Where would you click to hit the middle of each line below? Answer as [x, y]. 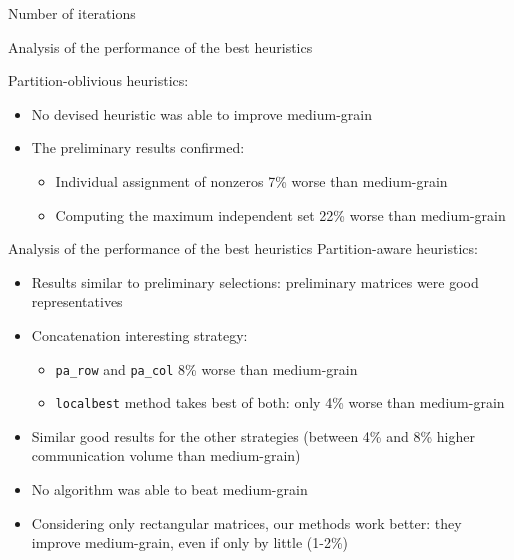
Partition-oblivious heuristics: [98, 80]
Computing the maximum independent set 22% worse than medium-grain [280, 214]
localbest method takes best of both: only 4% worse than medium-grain [280, 402]
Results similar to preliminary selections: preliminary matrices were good [255, 281]
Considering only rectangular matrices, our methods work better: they [246, 522]
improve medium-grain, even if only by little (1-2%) [190, 542]
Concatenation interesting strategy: [139, 334]
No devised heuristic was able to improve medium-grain [202, 113]
